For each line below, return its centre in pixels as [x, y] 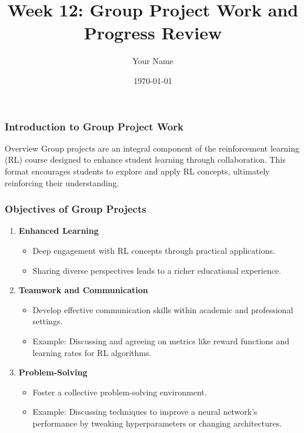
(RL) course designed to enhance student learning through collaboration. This [145, 160]
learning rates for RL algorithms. [92, 352]
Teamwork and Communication [83, 290]
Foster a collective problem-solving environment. [120, 392]
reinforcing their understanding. [62, 182]
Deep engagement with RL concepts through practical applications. [154, 250]
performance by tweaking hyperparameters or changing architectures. [157, 423]
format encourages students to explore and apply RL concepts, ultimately [137, 171]
